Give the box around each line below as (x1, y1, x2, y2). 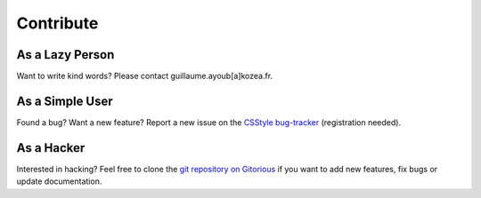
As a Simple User (16, 93, 113, 108)
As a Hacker (16, 140, 86, 155)
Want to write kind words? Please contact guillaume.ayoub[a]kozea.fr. (16, 71, 273, 82)
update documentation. (16, 176, 102, 186)
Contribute (16, 13, 99, 33)
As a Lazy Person (16, 47, 115, 62)
